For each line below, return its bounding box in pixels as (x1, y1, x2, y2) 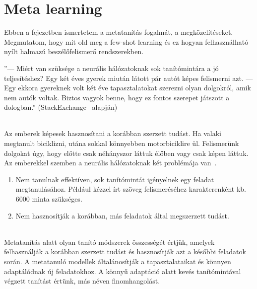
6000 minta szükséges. (15, 194, 82, 204)
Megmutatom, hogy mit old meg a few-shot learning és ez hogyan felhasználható (4, 36, 249, 47)
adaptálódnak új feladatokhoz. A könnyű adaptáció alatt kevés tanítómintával (4, 266, 241, 276)
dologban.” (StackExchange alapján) (4, 102, 118, 112)
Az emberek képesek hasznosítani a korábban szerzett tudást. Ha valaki (4, 128, 221, 139)
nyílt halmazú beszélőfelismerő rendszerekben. (4, 46, 144, 57)
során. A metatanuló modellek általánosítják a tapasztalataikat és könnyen (4, 256, 231, 266)
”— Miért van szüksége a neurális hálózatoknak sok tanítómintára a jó (4, 63, 219, 73)
